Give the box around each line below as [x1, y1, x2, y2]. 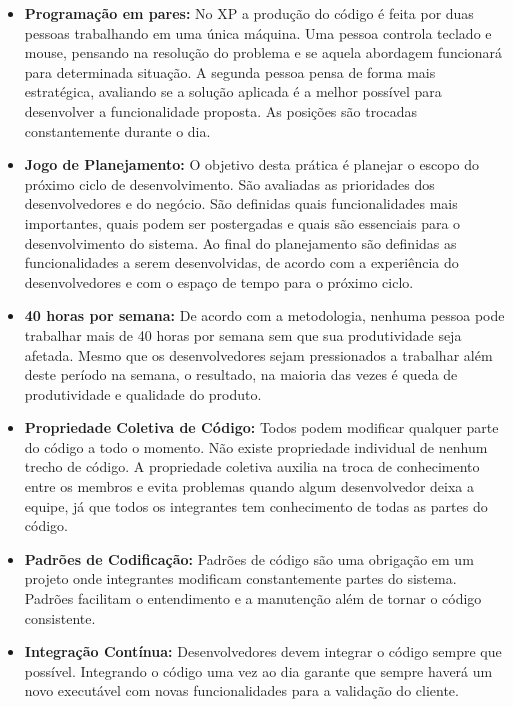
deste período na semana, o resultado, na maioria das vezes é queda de [24, 364, 458, 385]
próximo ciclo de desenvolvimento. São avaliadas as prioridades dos [24, 173, 435, 194]
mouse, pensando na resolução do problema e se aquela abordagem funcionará [24, 42, 503, 63]
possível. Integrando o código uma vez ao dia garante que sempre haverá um [24, 660, 493, 681]
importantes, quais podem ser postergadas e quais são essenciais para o [24, 212, 461, 233]
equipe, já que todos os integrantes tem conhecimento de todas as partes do [24, 495, 488, 516]
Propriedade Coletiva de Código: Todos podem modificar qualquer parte [24, 417, 499, 438]
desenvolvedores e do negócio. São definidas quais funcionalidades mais [24, 193, 458, 214]
